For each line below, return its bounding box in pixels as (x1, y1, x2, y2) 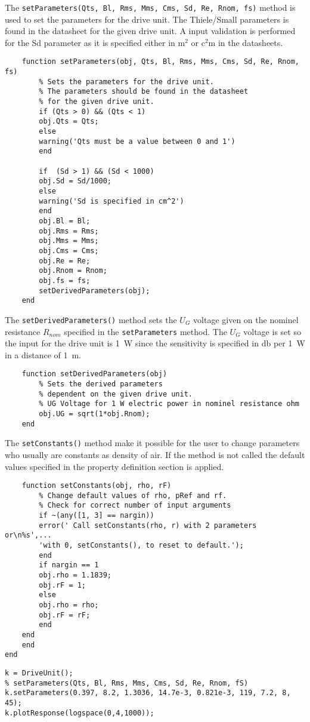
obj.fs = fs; (39, 276, 91, 285)
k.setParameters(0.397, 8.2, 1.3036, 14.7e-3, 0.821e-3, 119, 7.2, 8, (5, 689, 291, 698)
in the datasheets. (218, 36, 283, 48)
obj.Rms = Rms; (39, 226, 99, 235)
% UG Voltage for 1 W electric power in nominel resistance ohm (39, 400, 299, 408)
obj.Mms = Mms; (39, 236, 99, 245)
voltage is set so (243, 325, 301, 337)
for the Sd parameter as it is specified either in (5, 36, 175, 48)
